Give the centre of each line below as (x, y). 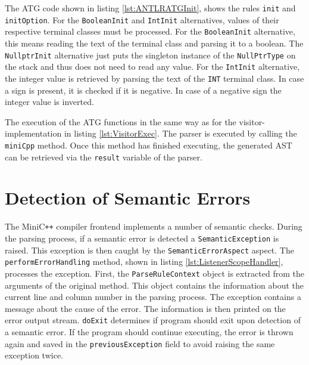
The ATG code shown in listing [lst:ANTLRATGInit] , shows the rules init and (150, 8)
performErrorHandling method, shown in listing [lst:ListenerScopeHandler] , (144, 262)
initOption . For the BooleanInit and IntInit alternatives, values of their (142, 19)
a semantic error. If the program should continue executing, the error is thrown (149, 332)
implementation (33, 133)
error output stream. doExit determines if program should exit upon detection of (153, 320)
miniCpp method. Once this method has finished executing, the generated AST (149, 145)
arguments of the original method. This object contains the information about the (154, 285)
